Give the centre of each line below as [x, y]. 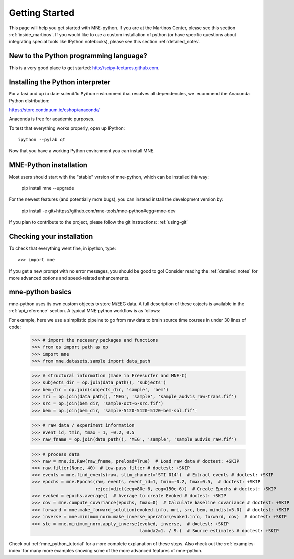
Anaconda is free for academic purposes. [52, 119]
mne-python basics [40, 292]
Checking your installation [51, 236]
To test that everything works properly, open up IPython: [67, 128]
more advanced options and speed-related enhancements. [69, 278]
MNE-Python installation [48, 165]
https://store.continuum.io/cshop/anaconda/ [55, 110]
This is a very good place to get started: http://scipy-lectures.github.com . [84, 68]
